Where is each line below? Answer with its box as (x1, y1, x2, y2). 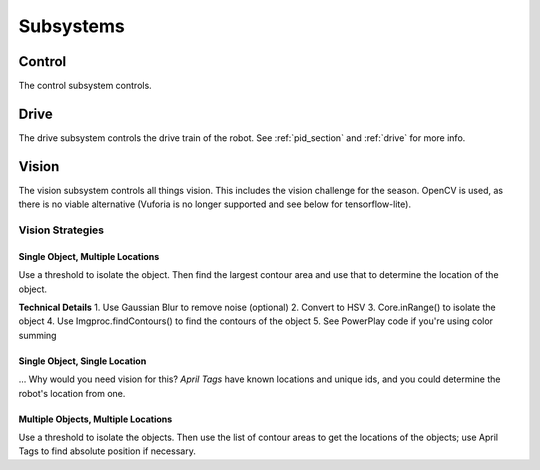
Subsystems (18, 15, 125, 37)
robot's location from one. (18, 387, 126, 399)
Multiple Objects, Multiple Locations (18, 413, 173, 425)
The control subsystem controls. (18, 80, 152, 92)
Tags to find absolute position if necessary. (18, 445, 197, 457)
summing (18, 329, 57, 341)
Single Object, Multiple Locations (18, 250, 160, 262)
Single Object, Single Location (18, 355, 147, 367)
